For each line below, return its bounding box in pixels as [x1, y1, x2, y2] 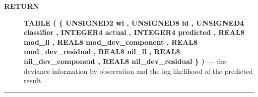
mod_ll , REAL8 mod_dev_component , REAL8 [24, 36, 197, 47]
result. [24, 75, 43, 86]
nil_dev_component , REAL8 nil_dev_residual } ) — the [24, 56, 226, 66]
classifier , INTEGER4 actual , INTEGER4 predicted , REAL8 [24, 27, 245, 37]
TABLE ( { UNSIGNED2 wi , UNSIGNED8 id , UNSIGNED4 [24, 17, 244, 28]
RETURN [4, 1, 39, 11]
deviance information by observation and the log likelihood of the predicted [24, 65, 253, 76]
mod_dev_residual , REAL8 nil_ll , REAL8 [24, 46, 180, 57]
